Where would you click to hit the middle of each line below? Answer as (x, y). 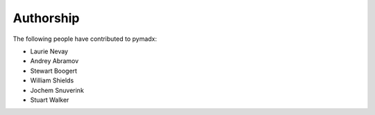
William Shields (52, 80)
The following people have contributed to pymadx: (85, 39)
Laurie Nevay (49, 51)
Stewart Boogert (54, 71)
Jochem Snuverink (57, 90)
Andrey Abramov (55, 61)
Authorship (46, 18)
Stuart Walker (50, 100)
